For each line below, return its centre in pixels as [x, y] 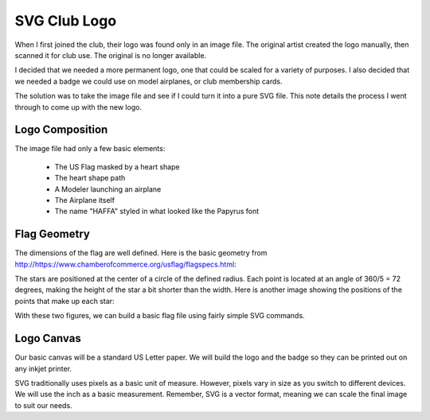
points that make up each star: [64, 301]
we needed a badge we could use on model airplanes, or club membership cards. [149, 81]
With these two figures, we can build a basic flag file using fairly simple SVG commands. [160, 316]
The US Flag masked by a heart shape [117, 166]
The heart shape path [90, 178]
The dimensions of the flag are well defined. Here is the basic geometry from [141, 253]
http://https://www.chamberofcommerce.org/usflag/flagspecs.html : [125, 264]
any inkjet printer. [43, 368]
